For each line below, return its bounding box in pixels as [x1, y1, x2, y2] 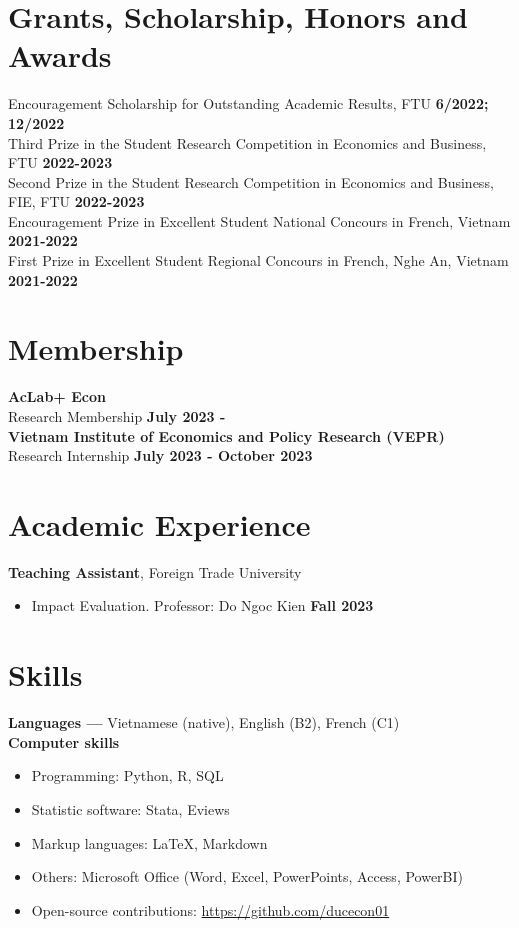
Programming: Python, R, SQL [31, 765, 224, 786]
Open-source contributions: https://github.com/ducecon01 [31, 899, 390, 920]
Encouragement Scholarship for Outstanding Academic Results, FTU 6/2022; [8, 93, 489, 114]
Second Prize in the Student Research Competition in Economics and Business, [8, 171, 494, 192]
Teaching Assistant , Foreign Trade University [8, 561, 302, 582]
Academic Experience [8, 503, 311, 544]
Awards [8, 35, 112, 76]
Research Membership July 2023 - [8, 405, 226, 426]
